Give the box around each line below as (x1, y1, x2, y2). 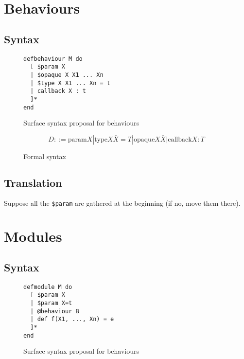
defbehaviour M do (23, 55, 83, 62)
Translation (4, 175, 62, 190)
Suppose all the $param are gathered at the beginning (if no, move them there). (4, 197, 241, 208)
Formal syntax (23, 151, 66, 161)
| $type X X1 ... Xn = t (30, 79, 110, 87)
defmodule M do (23, 283, 72, 290)
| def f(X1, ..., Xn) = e (30, 316, 114, 323)
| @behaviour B (30, 307, 79, 315)
